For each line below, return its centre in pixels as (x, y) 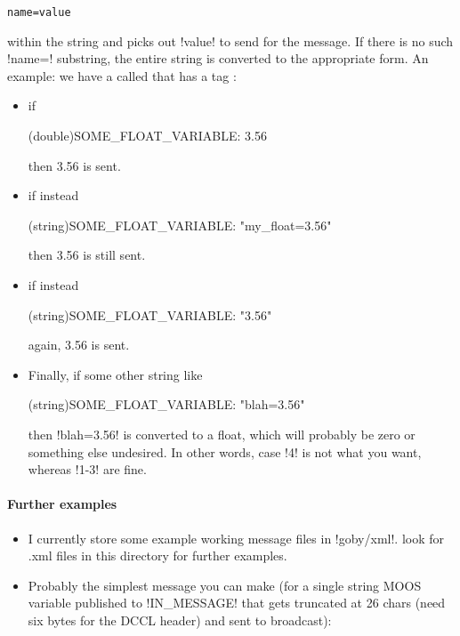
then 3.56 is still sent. (87, 255)
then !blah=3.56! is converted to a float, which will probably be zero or (222, 434)
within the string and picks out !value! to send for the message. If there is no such (230, 40)
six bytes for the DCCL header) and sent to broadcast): (180, 620)
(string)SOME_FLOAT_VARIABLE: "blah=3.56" (166, 404)
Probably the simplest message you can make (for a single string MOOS (225, 585)
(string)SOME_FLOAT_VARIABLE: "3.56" (150, 314)
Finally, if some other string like (115, 374)
